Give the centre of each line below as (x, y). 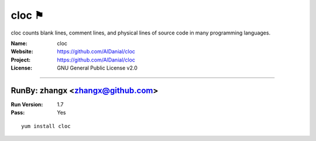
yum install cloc (46, 126)
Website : (22, 51)
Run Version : (27, 105)
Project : (21, 60)
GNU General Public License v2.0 (97, 68)
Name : (19, 43)
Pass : (18, 113)
